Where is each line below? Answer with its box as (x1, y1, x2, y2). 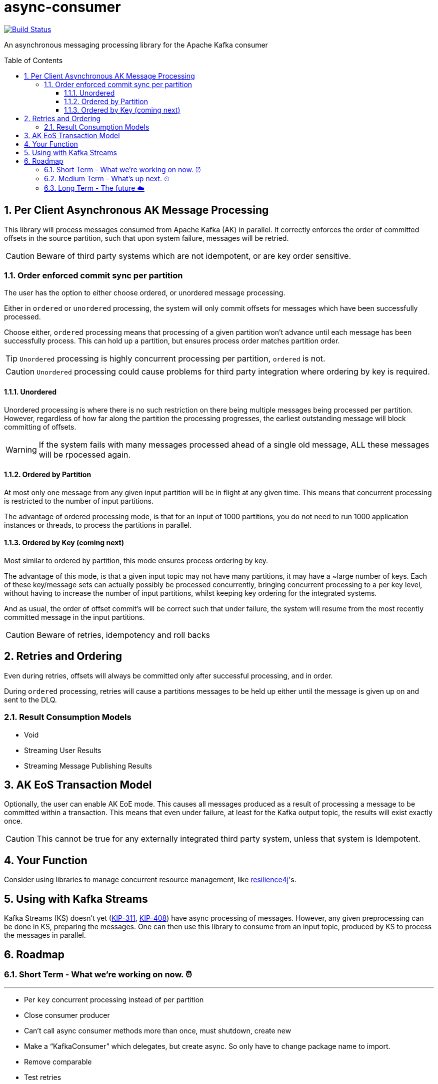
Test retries (24, 1073, 61, 1082)
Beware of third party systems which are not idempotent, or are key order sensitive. (36, 250, 351, 261)
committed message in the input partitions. (4, 613, 145, 621)
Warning (5, 444, 37, 455)
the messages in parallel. (4, 931, 86, 940)
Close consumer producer (24, 1011, 110, 1020)
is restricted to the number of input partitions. (4, 496, 153, 505)
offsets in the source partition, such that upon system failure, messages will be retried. (4, 233, 289, 242)
